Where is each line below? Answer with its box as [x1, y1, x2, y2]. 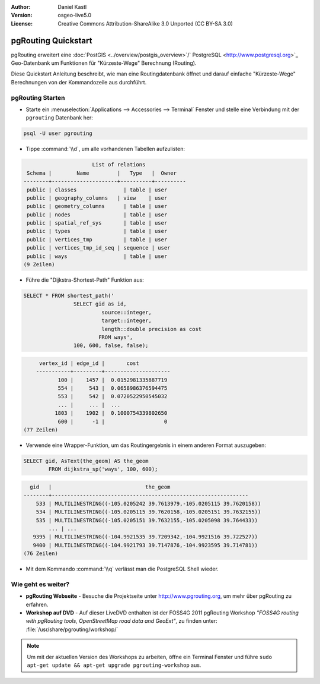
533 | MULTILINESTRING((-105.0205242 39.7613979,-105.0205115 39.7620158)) [36, 500, 261, 507]
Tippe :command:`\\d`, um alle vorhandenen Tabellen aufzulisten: [25, 146, 185, 153]
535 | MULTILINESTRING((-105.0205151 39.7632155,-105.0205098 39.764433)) [36, 517, 258, 524]
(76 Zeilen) [23, 550, 59, 557]
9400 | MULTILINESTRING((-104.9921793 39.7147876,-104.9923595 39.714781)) [33, 541, 258, 549]
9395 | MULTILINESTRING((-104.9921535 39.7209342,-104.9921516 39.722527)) [33, 534, 258, 540]
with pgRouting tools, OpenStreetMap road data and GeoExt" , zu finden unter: [25, 617, 217, 625]
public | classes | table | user [27, 186, 168, 193]
